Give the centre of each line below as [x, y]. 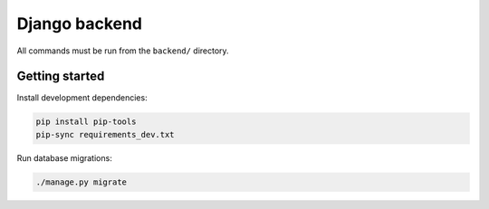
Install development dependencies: [82, 98]
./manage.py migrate [81, 182]
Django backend [80, 24]
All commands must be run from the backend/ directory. [123, 51]
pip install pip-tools [86, 122]
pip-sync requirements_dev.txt [105, 134]
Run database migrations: [64, 157]
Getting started [61, 76]
